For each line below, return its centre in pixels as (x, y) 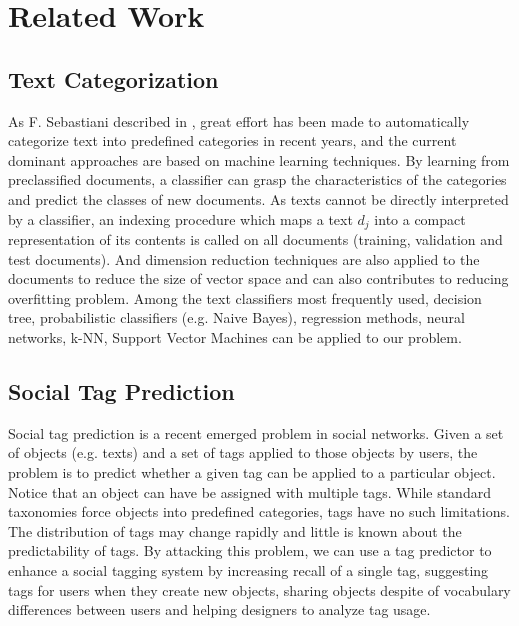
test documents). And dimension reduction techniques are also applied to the (244, 258)
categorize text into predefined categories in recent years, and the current (232, 140)
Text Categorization (113, 78)
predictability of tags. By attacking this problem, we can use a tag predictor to (250, 550)
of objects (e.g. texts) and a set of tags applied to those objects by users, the (243, 452)
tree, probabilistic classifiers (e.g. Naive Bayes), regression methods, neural (236, 317)
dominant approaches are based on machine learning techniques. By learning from (259, 159)
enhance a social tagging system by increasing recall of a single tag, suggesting (248, 569)
